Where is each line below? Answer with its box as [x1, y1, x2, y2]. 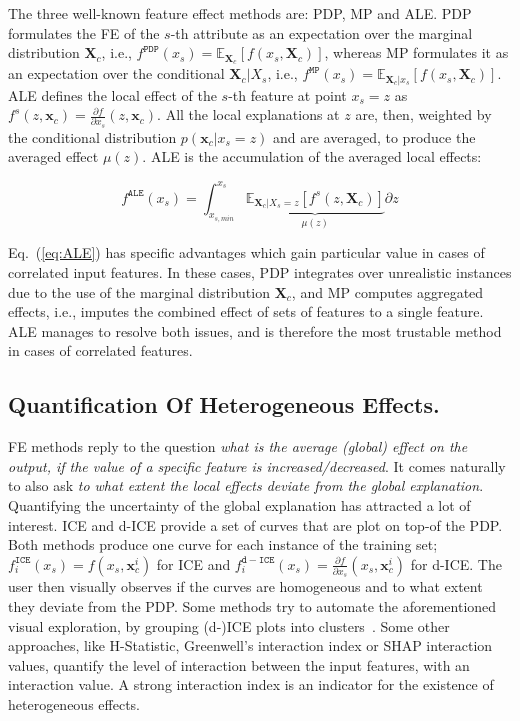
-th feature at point [228, 84, 347, 105]
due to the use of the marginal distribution [8, 281, 270, 302]
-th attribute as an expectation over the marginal [170, 22, 473, 43]
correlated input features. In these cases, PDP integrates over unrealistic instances [8, 261, 512, 282]
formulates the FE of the [8, 22, 160, 43]
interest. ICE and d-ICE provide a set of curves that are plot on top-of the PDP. [8, 514, 503, 535]
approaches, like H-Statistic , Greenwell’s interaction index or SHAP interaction [8, 635, 493, 656]
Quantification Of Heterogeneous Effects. [8, 389, 440, 420]
